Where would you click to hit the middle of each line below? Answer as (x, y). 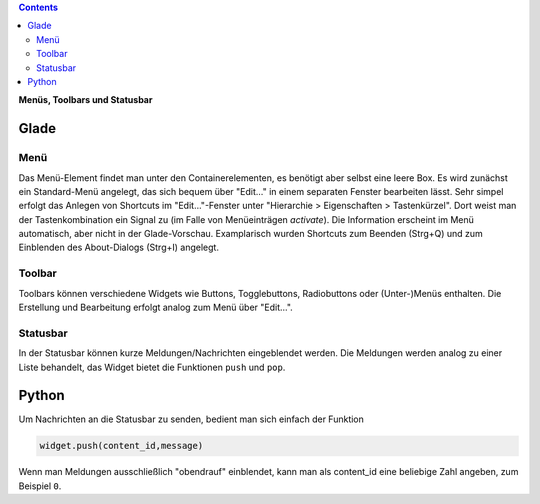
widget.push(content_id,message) (121, 446)
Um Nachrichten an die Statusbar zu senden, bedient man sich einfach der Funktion (191, 419)
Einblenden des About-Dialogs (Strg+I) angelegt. (119, 247)
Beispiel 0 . (40, 486)
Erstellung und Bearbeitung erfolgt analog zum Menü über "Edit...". (156, 307)
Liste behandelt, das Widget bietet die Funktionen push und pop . (152, 367)
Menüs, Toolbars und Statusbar (85, 100)
